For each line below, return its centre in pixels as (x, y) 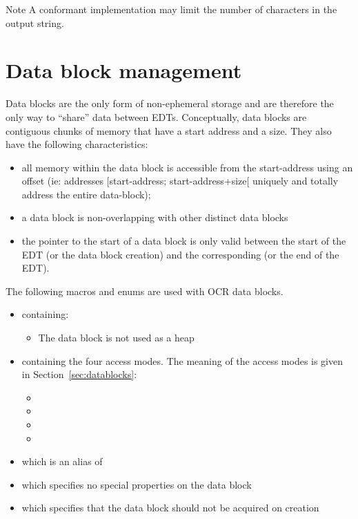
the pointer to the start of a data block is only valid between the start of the (184, 241)
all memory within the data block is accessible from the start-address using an (187, 167)
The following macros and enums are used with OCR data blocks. (145, 291)
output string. (35, 22)
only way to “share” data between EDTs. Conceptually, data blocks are (156, 116)
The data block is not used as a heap (116, 338)
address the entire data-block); (86, 194)
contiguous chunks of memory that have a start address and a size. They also (169, 130)
